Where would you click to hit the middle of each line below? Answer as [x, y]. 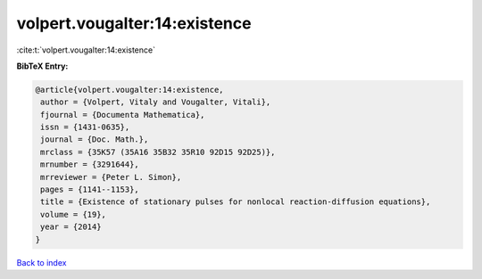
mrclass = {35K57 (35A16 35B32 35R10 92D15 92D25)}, [158, 152]
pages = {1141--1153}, [90, 190]
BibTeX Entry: [42, 66]
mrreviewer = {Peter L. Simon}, [111, 177]
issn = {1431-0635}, [85, 127]
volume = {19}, [74, 214]
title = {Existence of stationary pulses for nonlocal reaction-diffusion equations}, [236, 202]
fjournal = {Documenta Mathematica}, [123, 115]
